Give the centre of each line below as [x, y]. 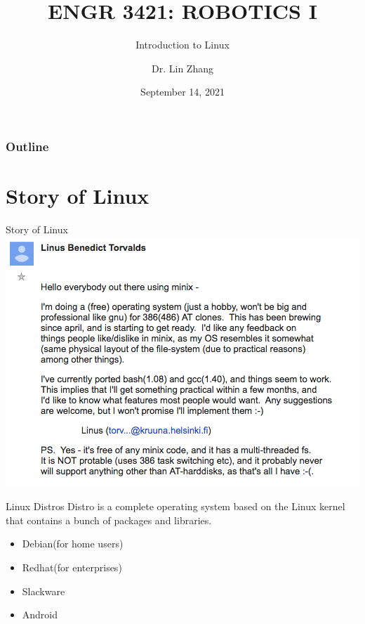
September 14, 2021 [182, 92]
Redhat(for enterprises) [72, 567]
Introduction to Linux [182, 45]
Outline [27, 146]
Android [40, 615]
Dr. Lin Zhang [182, 68]
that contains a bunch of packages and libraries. [109, 520]
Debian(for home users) [73, 544]
